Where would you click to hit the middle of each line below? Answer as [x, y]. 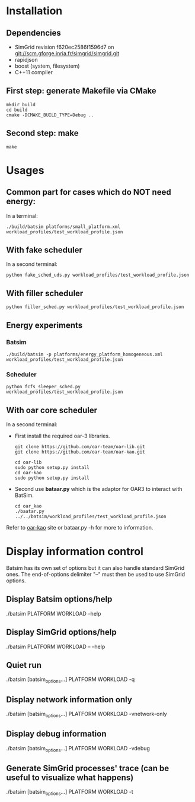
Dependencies [33, 33]
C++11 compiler [34, 72]
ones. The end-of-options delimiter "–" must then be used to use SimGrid [96, 574]
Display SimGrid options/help [61, 633]
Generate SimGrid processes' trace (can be [88, 768]
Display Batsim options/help [59, 599]
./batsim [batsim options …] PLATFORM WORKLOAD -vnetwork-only [87, 715]
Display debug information [56, 734]
